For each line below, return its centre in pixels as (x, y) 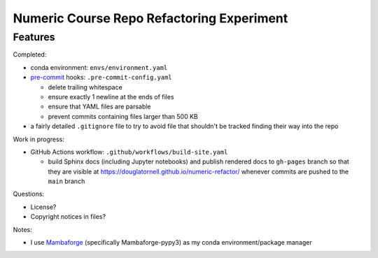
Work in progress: (38, 139)
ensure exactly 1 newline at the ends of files (111, 96)
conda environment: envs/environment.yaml (99, 67)
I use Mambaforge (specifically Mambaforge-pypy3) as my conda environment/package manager (171, 243)
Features (34, 37)
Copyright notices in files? (68, 217)
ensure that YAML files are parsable (99, 107)
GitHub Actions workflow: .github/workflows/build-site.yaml (129, 152)
